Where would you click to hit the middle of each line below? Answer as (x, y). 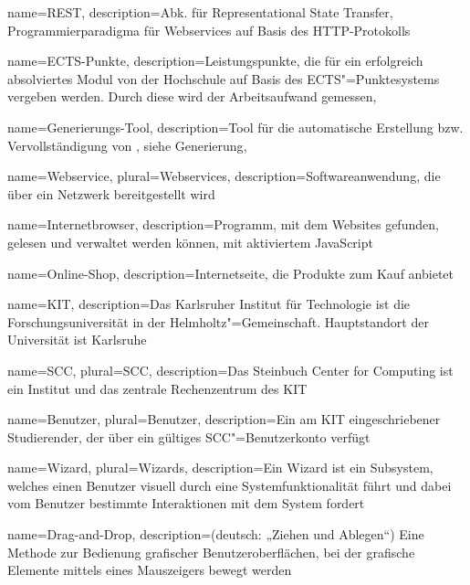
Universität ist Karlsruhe (77, 340)
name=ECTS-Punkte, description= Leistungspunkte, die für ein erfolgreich (215, 61)
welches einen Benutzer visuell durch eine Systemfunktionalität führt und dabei (230, 485)
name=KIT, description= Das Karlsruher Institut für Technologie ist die (209, 304)
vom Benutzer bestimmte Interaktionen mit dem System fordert (186, 503)
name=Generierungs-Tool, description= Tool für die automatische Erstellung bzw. (235, 127)
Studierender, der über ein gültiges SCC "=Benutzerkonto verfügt (189, 436)
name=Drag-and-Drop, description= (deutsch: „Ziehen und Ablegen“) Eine (216, 534)
